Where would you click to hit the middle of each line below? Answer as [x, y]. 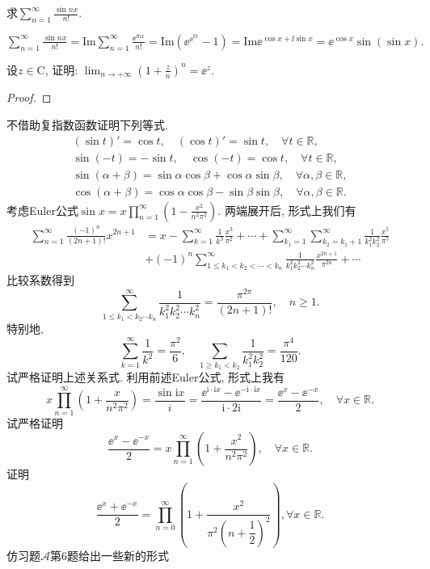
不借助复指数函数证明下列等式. [87, 124]
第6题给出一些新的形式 [110, 555]
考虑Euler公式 [42, 210]
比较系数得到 [40, 280]
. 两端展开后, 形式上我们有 [287, 210]
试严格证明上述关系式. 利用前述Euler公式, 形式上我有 [146, 376]
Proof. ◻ [29, 97]
